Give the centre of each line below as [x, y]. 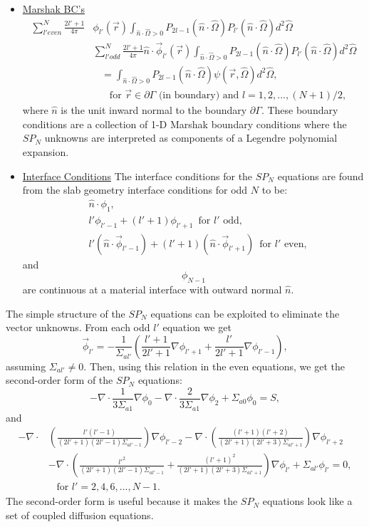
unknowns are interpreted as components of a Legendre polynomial [191, 138]
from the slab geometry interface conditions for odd [135, 190]
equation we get [197, 327]
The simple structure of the [66, 313]
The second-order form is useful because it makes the [122, 501]
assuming [26, 366]
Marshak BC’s [53, 9]
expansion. [46, 151]
